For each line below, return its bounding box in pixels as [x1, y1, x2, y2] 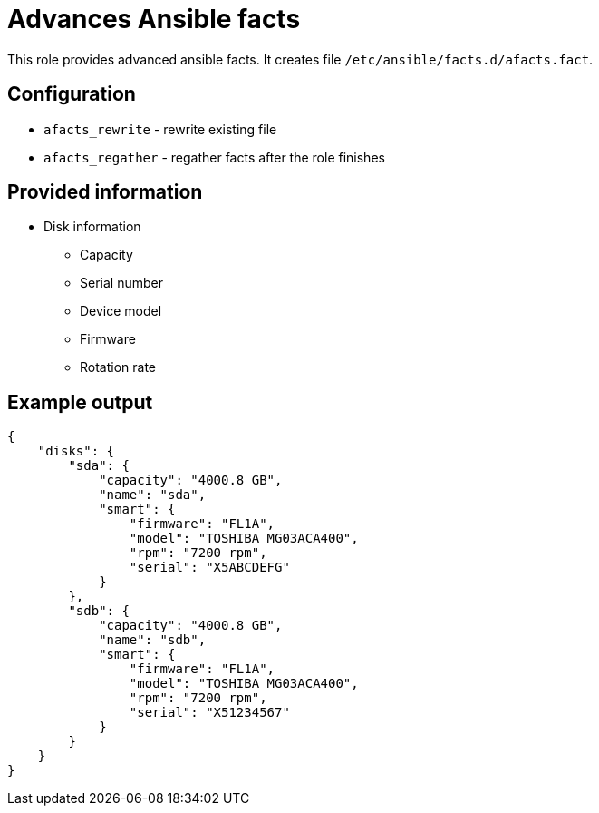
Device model [80, 303, 162, 319]
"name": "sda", [99, 487, 207, 503]
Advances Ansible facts [7, 4, 301, 34]
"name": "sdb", [99, 632, 207, 648]
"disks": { [37, 444, 115, 459]
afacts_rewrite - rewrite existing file [43, 121, 277, 137]
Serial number [80, 275, 163, 291]
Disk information [43, 219, 141, 235]
